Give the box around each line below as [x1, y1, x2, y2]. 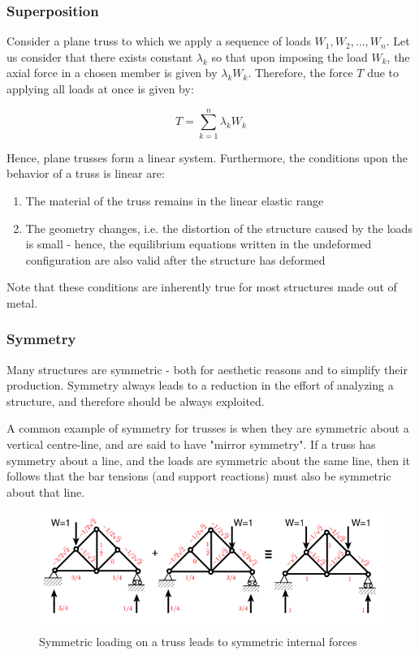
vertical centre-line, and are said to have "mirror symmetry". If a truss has [6, 436, 376, 453]
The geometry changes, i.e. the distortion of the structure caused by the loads [25, 219, 413, 236]
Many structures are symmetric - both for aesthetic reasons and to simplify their [6, 360, 408, 377]
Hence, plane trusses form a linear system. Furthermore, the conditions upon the [6, 149, 408, 166]
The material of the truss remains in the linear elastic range [25, 192, 324, 209]
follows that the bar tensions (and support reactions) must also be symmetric [6, 468, 391, 485]
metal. [6, 294, 38, 311]
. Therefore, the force [248, 64, 353, 81]
